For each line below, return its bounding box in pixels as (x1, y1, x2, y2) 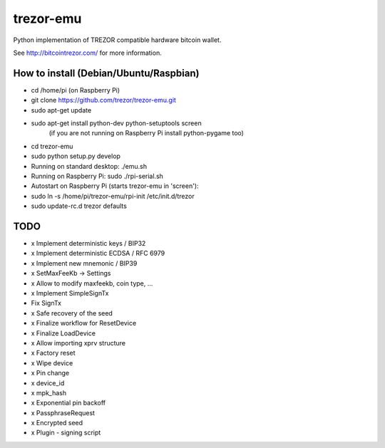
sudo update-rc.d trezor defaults (31, 202, 128, 210)
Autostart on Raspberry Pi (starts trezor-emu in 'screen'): (31, 182, 199, 190)
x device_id (31, 378, 65, 387)
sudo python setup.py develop (31, 152, 121, 160)
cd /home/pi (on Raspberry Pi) (31, 85, 120, 94)
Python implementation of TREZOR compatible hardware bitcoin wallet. (13, 36, 222, 44)
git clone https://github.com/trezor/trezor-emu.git (31, 96, 176, 105)
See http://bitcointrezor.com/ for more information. (13, 48, 162, 57)
